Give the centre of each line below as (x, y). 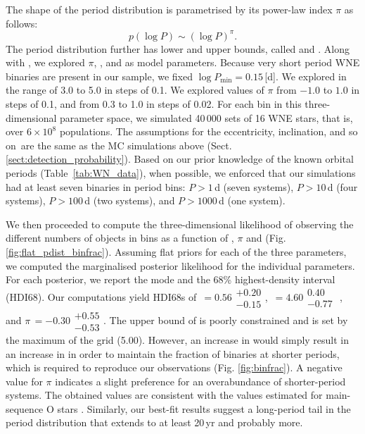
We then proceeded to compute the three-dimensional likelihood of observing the (180, 224)
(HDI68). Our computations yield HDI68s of (101, 296)
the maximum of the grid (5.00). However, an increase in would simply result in (178, 339)
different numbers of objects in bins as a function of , (120, 238)
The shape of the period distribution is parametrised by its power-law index (169, 9)
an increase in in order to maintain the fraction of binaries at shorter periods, (173, 353)
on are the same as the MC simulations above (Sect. (119, 145)
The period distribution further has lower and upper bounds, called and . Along (178, 48)
